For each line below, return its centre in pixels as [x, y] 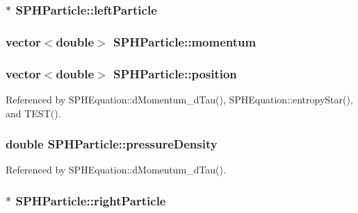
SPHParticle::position [175, 73]
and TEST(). [33, 113]
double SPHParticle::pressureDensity [112, 144]
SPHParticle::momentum [185, 41]
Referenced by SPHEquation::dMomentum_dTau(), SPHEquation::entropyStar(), [179, 99]
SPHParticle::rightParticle [91, 200]
